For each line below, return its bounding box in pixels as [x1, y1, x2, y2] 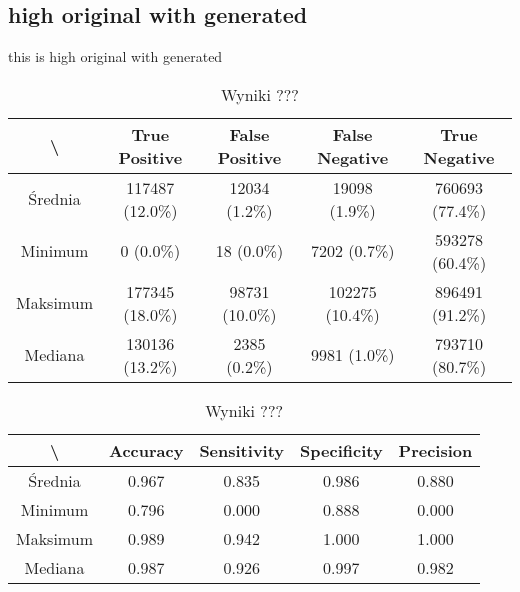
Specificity [300, 438, 383, 462]
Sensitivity [199, 438, 285, 462]
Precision [398, 438, 473, 462]
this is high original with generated [8, 46, 223, 67]
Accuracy [108, 438, 184, 462]
